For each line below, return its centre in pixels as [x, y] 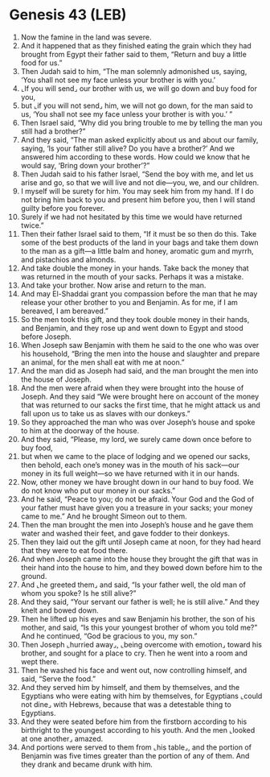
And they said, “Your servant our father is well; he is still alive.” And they [140, 601]
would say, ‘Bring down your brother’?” [85, 165]
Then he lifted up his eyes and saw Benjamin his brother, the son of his [138, 618]
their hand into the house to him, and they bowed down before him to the [141, 567]
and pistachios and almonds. [68, 259]
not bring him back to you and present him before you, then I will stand [138, 200]
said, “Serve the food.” [58, 679]
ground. [34, 576]
